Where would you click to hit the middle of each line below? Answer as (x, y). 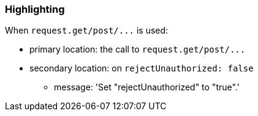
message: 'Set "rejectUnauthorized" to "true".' (147, 87)
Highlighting (35, 9)
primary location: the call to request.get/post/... (138, 49)
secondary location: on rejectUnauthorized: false (142, 68)
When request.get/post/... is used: (87, 31)
